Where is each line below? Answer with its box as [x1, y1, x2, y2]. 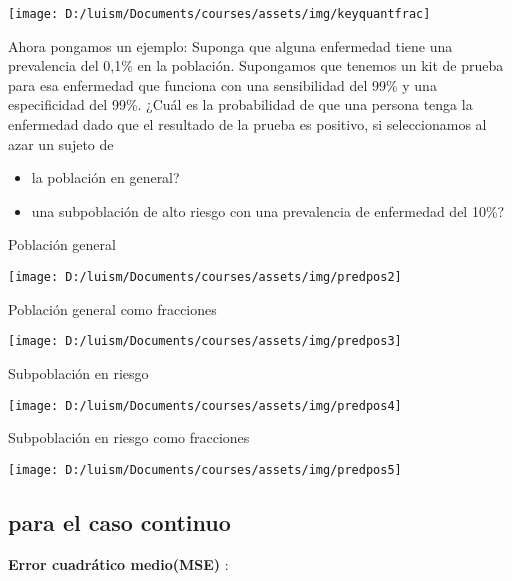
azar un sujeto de [8, 133, 114, 154]
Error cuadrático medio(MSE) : [8, 553, 229, 574]
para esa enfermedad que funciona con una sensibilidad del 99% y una [8, 74, 437, 95]
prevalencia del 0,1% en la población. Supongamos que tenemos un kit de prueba [8, 55, 504, 76]
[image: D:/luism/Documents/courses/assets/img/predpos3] [8, 334, 402, 349]
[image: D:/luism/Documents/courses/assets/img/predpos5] [8, 462, 402, 477]
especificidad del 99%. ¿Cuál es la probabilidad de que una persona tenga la [8, 94, 473, 115]
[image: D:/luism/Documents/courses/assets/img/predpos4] [8, 398, 402, 413]
